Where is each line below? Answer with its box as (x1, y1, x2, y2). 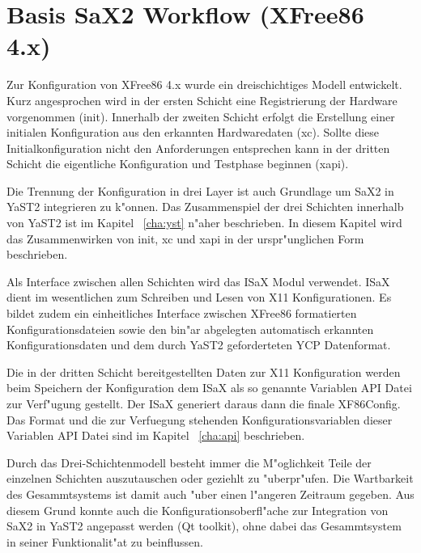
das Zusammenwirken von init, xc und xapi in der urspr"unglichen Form (6, 230, 364, 247)
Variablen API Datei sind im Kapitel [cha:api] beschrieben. (6, 427, 305, 444)
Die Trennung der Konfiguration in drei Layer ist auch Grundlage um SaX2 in (6, 182, 394, 199)
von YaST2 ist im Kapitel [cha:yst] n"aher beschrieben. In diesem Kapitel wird (6, 214, 402, 231)
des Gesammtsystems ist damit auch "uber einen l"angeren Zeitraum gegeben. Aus (6, 485, 415, 502)
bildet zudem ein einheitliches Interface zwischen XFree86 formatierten (6, 305, 357, 322)
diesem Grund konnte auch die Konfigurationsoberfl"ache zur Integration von (6, 501, 389, 518)
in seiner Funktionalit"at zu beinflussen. (6, 533, 203, 550)
